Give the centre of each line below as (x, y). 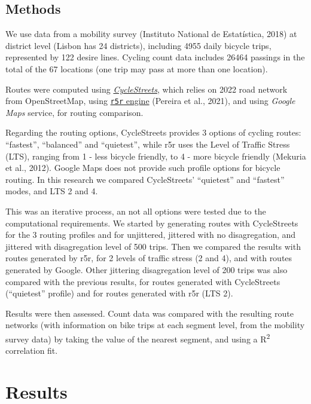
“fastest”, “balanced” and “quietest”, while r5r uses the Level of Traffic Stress (148, 144)
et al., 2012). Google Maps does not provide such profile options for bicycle (143, 168)
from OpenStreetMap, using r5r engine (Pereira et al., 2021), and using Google (150, 101)
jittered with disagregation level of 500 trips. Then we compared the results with (153, 246)
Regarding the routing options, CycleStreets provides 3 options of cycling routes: (153, 132)
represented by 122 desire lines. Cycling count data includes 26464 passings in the (155, 57)
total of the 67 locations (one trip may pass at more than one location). (137, 68)
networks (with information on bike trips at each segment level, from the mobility (155, 325)
